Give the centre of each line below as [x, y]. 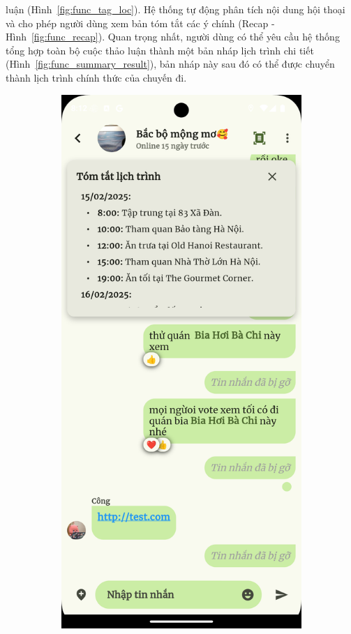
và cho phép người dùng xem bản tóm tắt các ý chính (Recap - [140, 23]
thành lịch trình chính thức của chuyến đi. [96, 77]
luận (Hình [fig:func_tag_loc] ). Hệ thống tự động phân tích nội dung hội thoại [175, 9]
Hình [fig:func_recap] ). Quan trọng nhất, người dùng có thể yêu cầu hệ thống [173, 37]
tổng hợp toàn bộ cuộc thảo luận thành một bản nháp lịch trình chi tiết [160, 50]
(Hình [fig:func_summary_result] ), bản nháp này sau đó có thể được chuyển [170, 64]
